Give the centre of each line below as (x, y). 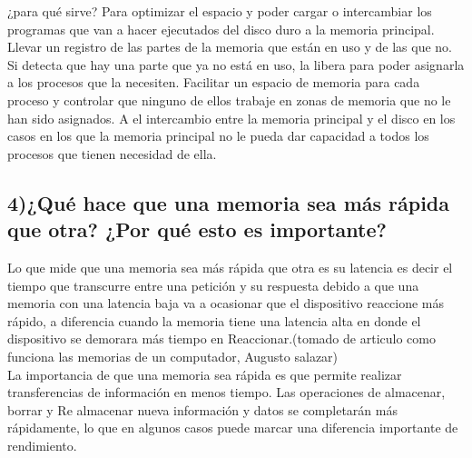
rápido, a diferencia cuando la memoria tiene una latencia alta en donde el (214, 320)
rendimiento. (42, 445)
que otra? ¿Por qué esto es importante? (197, 229)
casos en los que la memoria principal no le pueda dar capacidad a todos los (218, 136)
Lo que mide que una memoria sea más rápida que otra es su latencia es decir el (230, 267)
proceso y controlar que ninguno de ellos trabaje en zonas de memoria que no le (229, 100)
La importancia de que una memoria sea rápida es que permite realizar (205, 374)
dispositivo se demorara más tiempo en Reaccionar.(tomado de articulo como (221, 339)
